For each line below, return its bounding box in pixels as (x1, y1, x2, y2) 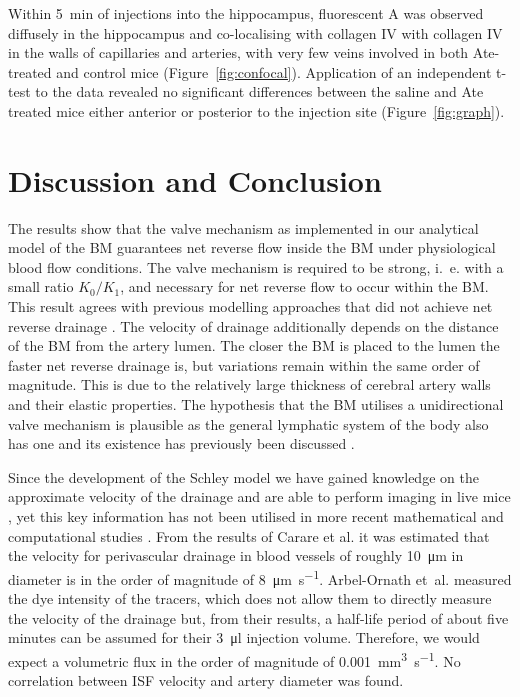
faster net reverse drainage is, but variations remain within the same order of (8, 354, 480, 375)
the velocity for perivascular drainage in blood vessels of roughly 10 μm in (8, 545, 464, 566)
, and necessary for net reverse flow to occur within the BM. (120, 276, 489, 297)
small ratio (8, 276, 74, 297)
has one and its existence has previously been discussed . (8, 433, 355, 454)
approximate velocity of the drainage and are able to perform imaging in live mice (8, 486, 511, 507)
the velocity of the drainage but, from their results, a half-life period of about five (8, 607, 509, 628)
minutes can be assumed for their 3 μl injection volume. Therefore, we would (8, 627, 480, 648)
